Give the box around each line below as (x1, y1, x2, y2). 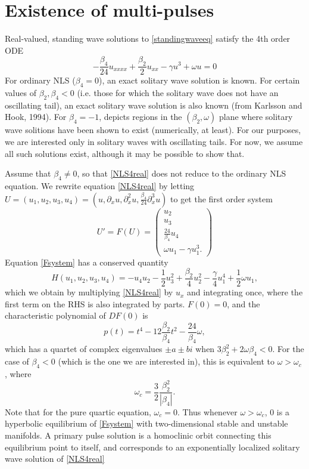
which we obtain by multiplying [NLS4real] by (5, 286, 173, 298)
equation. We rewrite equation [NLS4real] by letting (5, 179, 195, 192)
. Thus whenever (177, 405, 238, 418)
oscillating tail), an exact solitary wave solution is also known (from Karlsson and (5, 98, 302, 111)
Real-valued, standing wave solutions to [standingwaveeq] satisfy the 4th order (5, 32, 291, 45)
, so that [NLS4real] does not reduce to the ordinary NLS (77, 167, 286, 180)
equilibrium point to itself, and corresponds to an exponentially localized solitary (5, 440, 300, 453)
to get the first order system (170, 192, 273, 205)
